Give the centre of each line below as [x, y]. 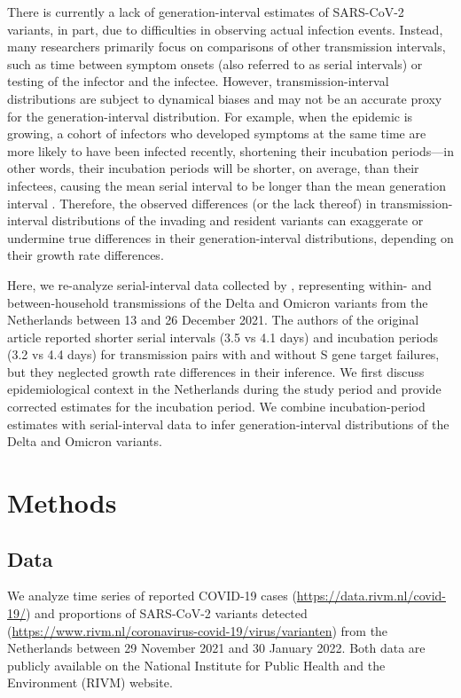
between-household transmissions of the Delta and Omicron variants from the [218, 302]
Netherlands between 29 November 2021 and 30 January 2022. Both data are [216, 648]
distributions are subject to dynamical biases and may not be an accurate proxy [225, 98]
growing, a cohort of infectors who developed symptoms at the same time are [217, 133]
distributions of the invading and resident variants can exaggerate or [238, 220]
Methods [62, 502]
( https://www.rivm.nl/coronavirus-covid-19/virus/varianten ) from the [198, 630]
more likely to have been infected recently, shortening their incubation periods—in [230, 150]
